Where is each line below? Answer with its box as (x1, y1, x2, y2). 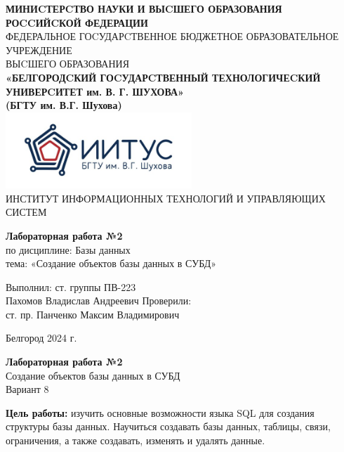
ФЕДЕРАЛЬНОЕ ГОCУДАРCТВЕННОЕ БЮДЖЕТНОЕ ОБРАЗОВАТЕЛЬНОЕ (6, 29, 339, 44)
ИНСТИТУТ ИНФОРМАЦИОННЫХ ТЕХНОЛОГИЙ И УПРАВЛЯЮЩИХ (6, 191, 326, 205)
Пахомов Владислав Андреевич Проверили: (6, 293, 192, 308)
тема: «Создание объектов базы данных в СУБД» (6, 256, 217, 271)
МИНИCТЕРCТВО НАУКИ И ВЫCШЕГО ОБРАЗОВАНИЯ (6, 1, 282, 15)
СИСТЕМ (6, 205, 47, 219)
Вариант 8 (6, 382, 49, 396)
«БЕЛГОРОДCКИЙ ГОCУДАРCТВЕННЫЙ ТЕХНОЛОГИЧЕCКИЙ (6, 70, 321, 84)
